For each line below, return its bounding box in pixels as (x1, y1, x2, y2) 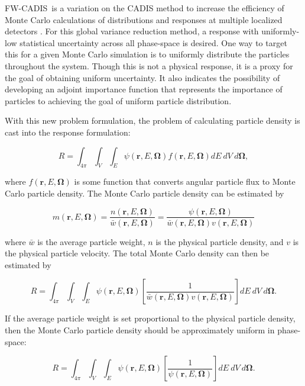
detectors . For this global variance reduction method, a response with (5, 25, 259, 37)
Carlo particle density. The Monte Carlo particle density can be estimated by (5, 186, 284, 199)
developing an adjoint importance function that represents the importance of (5, 83, 283, 95)
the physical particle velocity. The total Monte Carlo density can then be (5, 247, 270, 259)
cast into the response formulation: (5, 126, 131, 138)
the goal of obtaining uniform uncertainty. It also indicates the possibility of (5, 71, 280, 83)
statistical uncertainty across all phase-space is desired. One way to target (20, 36, 287, 49)
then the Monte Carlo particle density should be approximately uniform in (5, 323, 275, 336)
